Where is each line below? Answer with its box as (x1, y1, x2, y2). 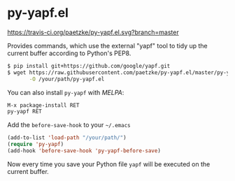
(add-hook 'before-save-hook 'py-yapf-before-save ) (7, 147, 161, 154)
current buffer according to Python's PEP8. (7, 49, 131, 57)
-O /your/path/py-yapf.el (29, 75, 105, 82)
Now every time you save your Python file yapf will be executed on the (7, 159, 211, 168)
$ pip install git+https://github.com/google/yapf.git (7, 62, 171, 69)
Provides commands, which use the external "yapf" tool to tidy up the (7, 41, 208, 50)
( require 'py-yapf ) (7, 141, 64, 148)
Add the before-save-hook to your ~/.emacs (7, 121, 131, 129)
